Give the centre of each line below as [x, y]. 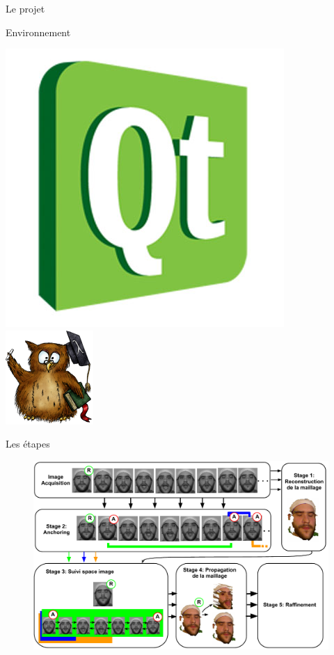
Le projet [25, 8]
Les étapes [28, 444]
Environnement [38, 32]
